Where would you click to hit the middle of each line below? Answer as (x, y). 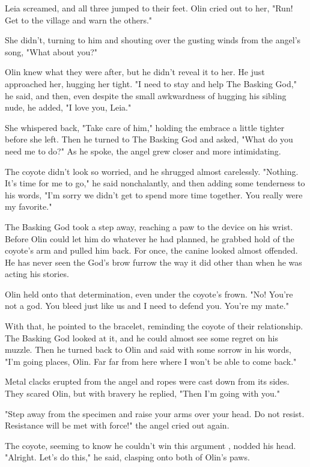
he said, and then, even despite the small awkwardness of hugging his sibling (146, 95)
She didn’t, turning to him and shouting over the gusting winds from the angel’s (153, 40)
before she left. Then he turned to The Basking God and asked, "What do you (149, 139)
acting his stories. (37, 274)
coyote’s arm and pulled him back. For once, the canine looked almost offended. (151, 250)
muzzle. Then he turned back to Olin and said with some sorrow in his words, (148, 349)
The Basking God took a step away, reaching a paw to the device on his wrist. (149, 226)
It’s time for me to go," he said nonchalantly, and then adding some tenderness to (155, 183)
